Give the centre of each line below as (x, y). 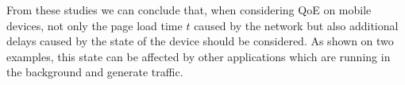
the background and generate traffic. (95, 72)
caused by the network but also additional (296, 25)
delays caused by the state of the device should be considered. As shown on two (200, 41)
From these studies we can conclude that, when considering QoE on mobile (189, 10)
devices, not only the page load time (94, 25)
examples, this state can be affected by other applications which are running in (199, 56)
